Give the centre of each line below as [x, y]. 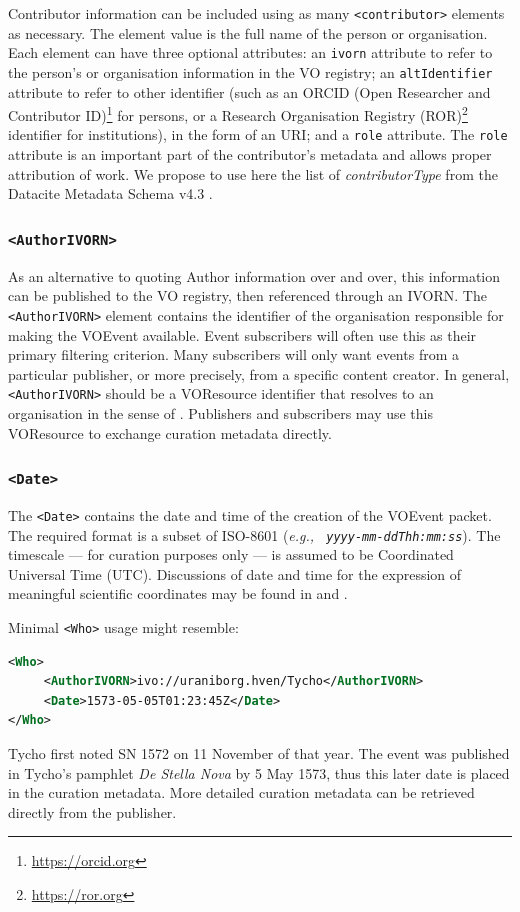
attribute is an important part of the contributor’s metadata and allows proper [250, 154]
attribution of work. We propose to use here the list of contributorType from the [253, 173]
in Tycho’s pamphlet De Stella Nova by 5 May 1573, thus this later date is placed [259, 772]
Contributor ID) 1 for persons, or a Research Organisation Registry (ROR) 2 [238, 113]
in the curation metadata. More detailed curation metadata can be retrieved [241, 792]
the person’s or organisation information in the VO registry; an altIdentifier [250, 71]
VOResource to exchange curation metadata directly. [170, 432]
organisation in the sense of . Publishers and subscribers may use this [221, 412]
